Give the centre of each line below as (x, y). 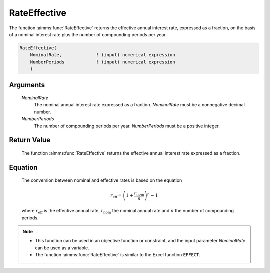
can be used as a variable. (62, 248)
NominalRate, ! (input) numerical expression (103, 55)
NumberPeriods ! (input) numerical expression (103, 62)
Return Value (30, 140)
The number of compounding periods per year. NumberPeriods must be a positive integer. (127, 126)
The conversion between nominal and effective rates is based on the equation (102, 180)
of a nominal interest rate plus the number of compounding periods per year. (88, 34)
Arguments (27, 85)
